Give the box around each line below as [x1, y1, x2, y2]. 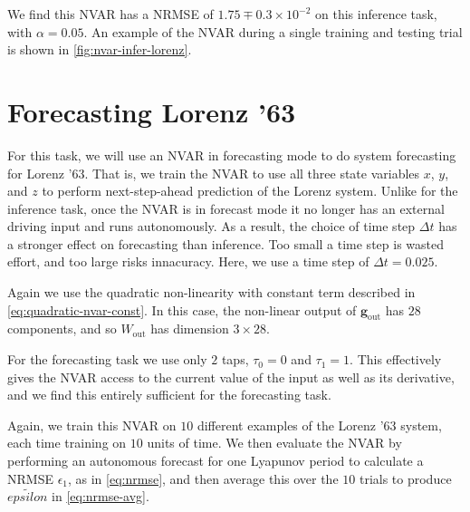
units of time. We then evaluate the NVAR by [147, 433, 402, 452]
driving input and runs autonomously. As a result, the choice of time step [7, 217, 416, 236]
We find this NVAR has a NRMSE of [7, 5, 214, 23]
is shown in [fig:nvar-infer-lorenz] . [7, 40, 192, 59]
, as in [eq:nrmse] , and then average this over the [68, 469, 339, 488]
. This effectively [350, 350, 442, 369]
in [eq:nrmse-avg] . [52, 487, 149, 506]
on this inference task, [315, 5, 437, 23]
